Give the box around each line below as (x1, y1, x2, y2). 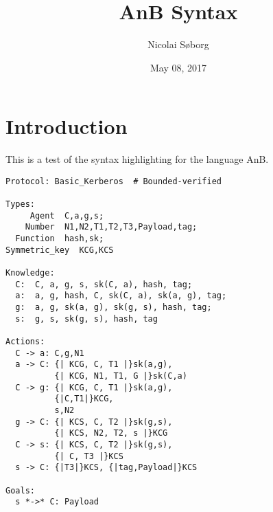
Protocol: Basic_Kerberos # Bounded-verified (5, 176, 222, 186)
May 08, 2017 (150, 60, 207, 74)
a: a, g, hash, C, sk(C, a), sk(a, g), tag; (15, 291, 227, 301)
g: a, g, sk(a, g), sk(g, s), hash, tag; (15, 302, 212, 313)
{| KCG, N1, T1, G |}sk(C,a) (54, 371, 187, 381)
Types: (5, 199, 35, 210)
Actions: (5, 337, 45, 347)
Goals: (5, 485, 35, 496)
